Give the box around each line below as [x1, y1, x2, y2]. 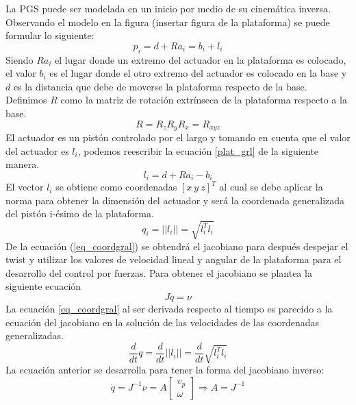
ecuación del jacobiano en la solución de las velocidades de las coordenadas [5, 315, 320, 329]
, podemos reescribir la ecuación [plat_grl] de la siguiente [77, 143, 318, 158]
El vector [5, 180, 44, 194]
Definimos [5, 93, 47, 107]
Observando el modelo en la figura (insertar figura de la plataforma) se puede [5, 14, 330, 29]
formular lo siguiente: [5, 28, 94, 42]
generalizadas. [5, 328, 64, 343]
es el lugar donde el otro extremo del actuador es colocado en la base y [49, 66, 347, 80]
